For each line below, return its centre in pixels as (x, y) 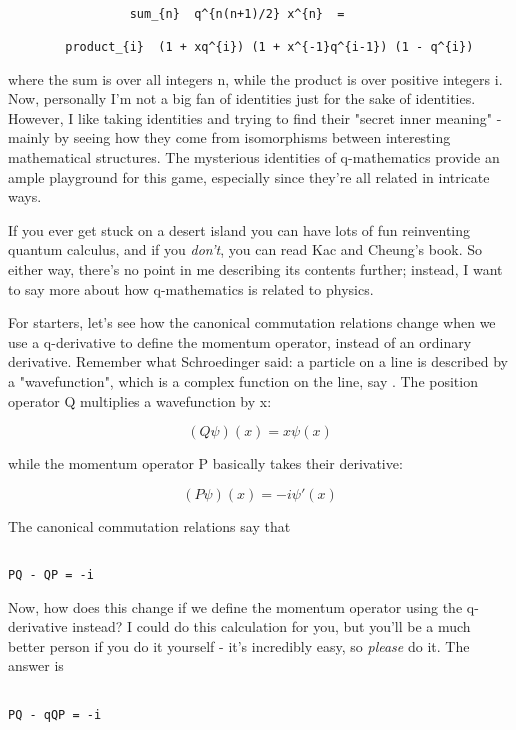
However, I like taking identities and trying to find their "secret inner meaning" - (255, 117)
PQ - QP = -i (51, 574)
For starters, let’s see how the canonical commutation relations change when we (252, 322)
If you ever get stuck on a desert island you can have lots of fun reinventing (239, 229)
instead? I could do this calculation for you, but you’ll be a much (271, 626)
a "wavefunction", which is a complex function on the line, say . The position (243, 380)
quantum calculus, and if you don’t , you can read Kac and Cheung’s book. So (245, 249)
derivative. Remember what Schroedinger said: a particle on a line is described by (258, 361)
